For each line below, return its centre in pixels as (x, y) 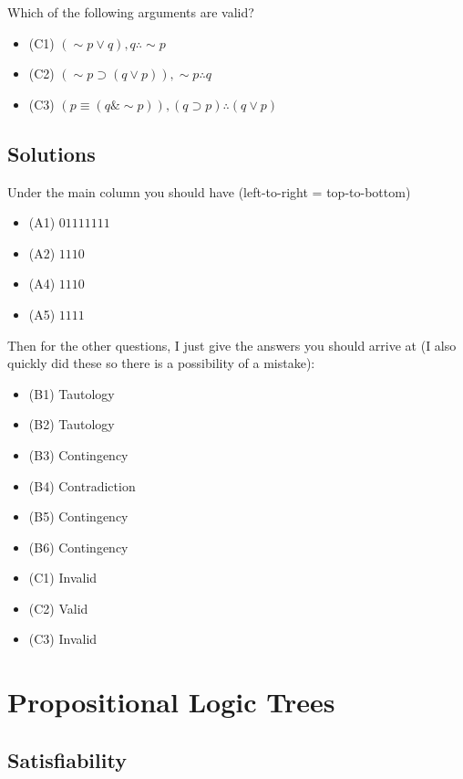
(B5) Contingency (78, 516)
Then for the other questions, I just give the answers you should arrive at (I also (232, 345)
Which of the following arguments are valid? (131, 12)
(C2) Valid (58, 608)
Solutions (51, 153)
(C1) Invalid (63, 578)
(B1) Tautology (72, 393)
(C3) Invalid (63, 639)
